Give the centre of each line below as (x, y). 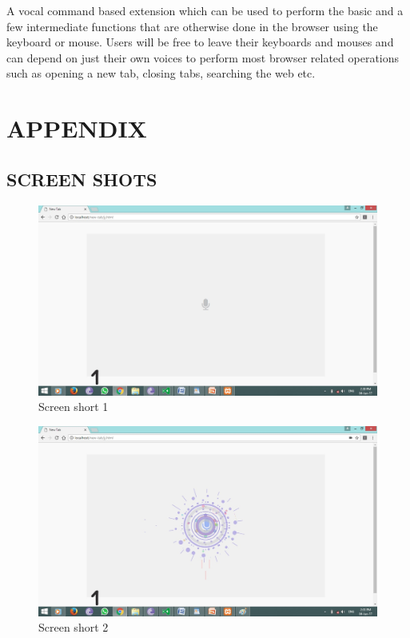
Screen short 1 (74, 407)
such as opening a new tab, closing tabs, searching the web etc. (161, 73)
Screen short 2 (74, 627)
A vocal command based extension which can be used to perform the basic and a (205, 10)
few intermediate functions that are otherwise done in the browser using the (192, 26)
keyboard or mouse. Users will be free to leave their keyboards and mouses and (200, 42)
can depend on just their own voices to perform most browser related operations (203, 57)
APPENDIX (77, 128)
